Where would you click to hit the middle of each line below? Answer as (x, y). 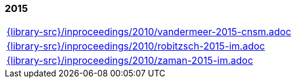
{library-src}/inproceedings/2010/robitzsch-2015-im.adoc (136, 46)
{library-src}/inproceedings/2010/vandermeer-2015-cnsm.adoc (149, 32)
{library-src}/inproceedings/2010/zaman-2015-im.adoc (130, 61)
